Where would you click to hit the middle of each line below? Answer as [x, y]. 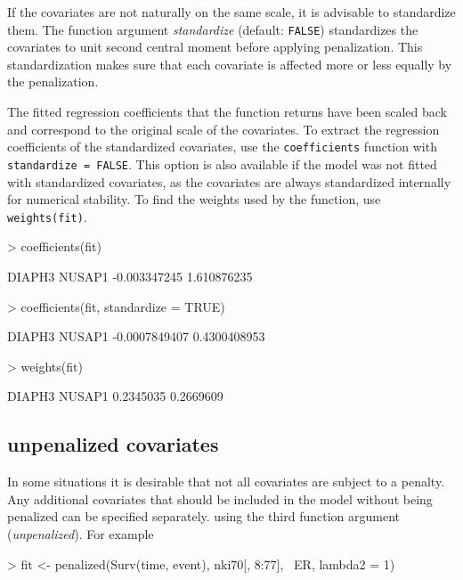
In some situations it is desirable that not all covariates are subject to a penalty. [226, 482]
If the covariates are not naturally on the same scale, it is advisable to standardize [231, 12]
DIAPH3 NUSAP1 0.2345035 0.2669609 [115, 396]
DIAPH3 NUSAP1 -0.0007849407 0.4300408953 [136, 336]
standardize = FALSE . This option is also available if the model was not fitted [222, 163]
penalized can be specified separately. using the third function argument [203, 516]
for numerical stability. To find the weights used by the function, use [194, 199]
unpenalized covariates [113, 444]
